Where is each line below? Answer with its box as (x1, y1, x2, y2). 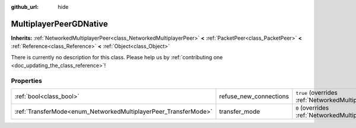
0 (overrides (295, 104, 329, 112)
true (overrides (295, 89, 338, 97)
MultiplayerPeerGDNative (11, 18, 108, 29)
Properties (11, 76, 43, 85)
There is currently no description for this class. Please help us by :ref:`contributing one (11, 53, 223, 60)
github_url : (11, 4, 39, 10)
